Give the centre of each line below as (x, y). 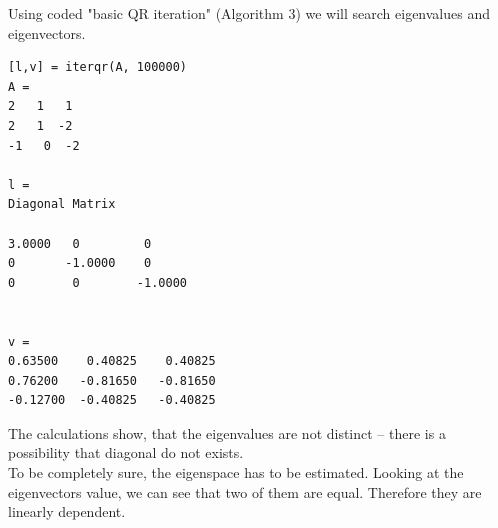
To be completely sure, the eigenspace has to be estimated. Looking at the (236, 472)
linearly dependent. (67, 511)
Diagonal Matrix (62, 204)
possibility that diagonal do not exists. (126, 452)
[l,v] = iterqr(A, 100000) (97, 67)
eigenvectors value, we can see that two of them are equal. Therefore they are (245, 491)
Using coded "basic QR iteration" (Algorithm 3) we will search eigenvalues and (249, 13)
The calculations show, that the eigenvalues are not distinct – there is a (227, 432)
